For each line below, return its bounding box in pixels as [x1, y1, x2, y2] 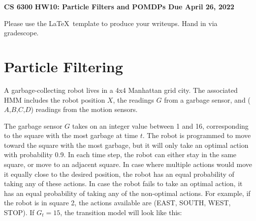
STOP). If [4, 207, 34, 218]
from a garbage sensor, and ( [164, 94, 251, 105]
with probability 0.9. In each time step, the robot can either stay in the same [4, 149, 237, 160]
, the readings [113, 94, 154, 105]
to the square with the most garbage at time [4, 130, 138, 140]
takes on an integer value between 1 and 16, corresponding [72, 120, 249, 131]
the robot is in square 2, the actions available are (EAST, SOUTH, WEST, [4, 197, 231, 208]
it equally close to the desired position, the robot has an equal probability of [4, 168, 234, 179]
